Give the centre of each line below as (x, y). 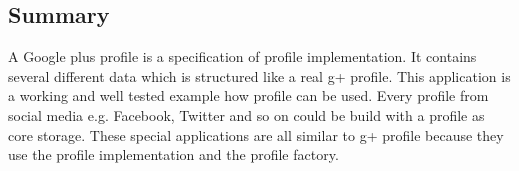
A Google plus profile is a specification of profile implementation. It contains (242, 56)
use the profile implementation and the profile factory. (173, 154)
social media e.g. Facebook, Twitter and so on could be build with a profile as (246, 114)
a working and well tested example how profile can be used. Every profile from (248, 95)
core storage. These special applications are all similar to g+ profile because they (256, 134)
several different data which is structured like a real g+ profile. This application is (259, 75)
